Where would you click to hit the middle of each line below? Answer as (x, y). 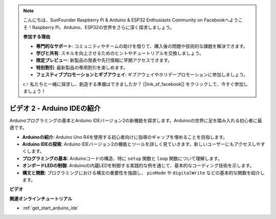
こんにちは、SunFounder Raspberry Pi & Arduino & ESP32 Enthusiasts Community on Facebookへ (126, 20)
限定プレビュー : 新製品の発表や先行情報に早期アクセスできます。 (104, 60)
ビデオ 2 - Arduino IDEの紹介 (55, 108)
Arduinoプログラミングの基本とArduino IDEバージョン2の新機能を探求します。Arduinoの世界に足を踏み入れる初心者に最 (136, 120)
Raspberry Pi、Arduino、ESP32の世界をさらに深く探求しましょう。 (103, 27)
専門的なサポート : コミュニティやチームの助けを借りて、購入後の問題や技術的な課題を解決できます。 (142, 46)
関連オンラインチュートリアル (41, 199)
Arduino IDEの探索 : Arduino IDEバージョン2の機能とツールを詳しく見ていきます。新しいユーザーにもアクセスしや (141, 144)
